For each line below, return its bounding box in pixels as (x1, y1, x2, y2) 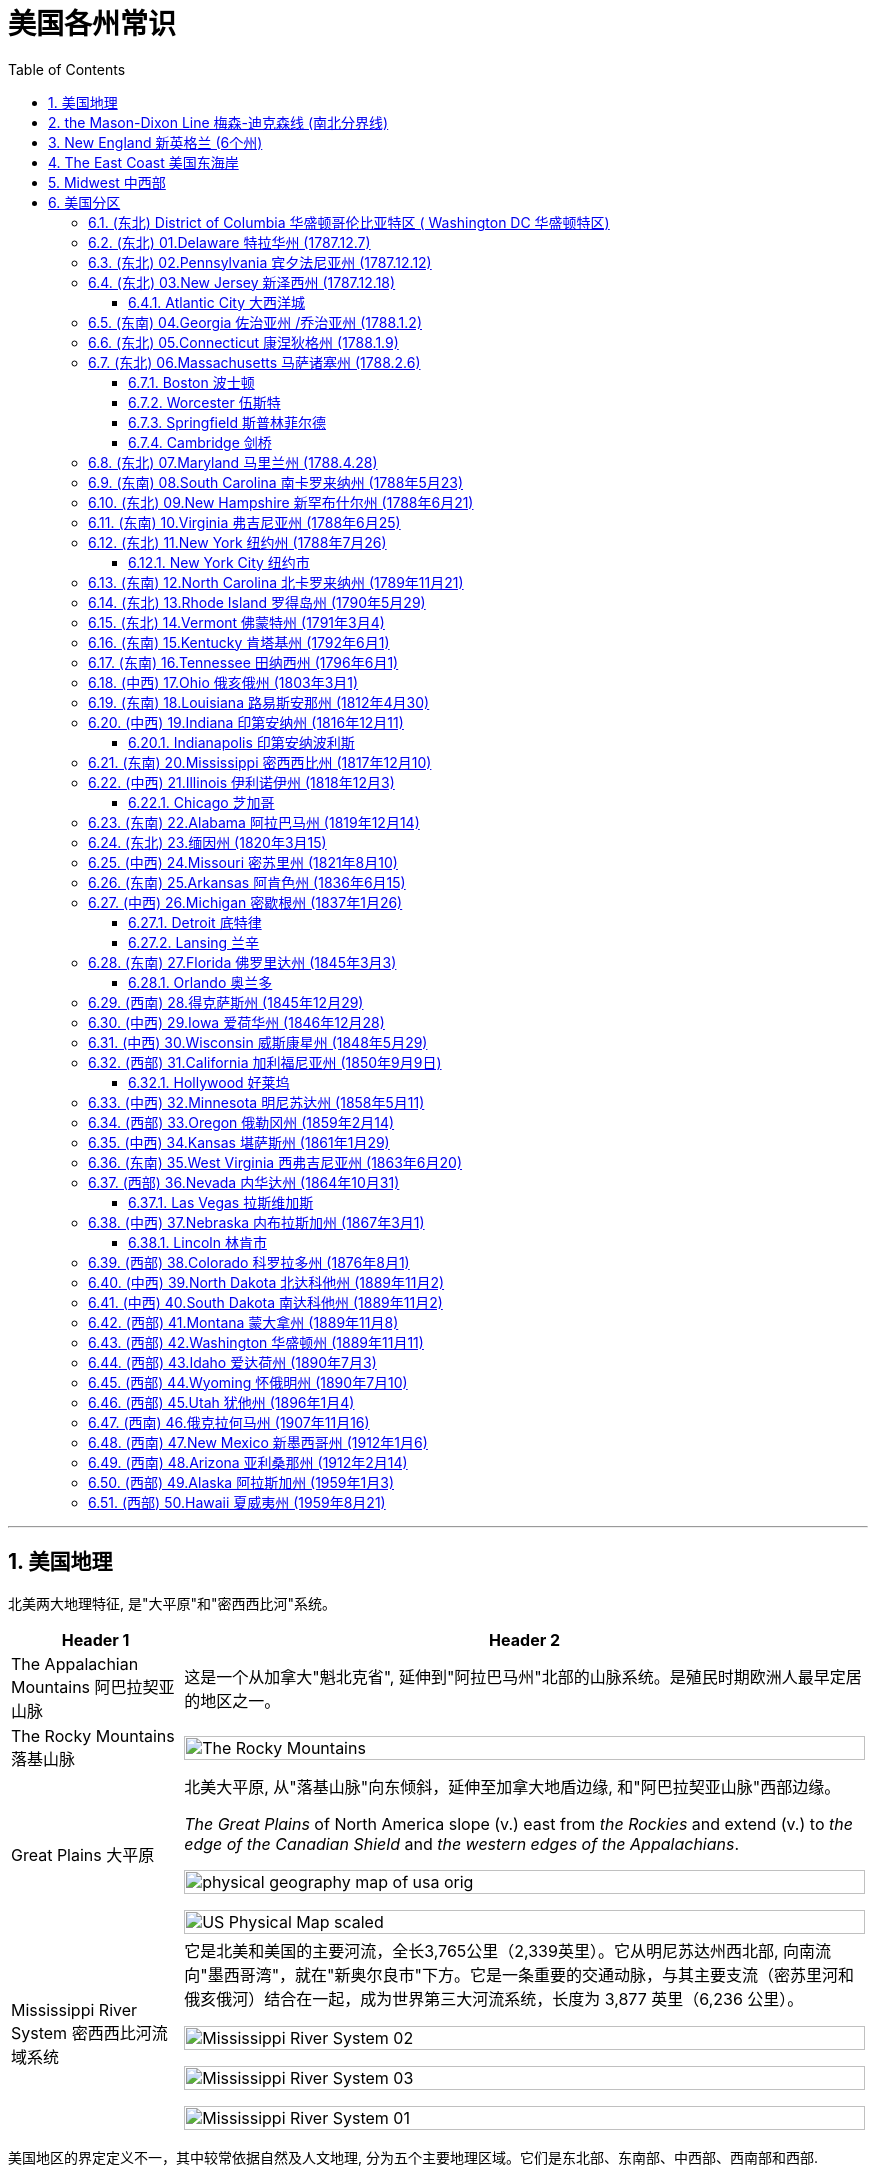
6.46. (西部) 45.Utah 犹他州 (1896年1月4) (88, 1393, 355, 1411)
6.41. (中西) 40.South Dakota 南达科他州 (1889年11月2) (88, 1293, 443, 1311)
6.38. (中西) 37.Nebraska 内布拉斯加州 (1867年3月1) (88, 1213, 425, 1231)
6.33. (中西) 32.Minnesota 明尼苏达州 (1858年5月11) (88, 1093, 425, 1111)
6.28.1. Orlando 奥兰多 (128, 973, 273, 991)
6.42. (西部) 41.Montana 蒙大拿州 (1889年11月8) (88, 1313, 399, 1331)
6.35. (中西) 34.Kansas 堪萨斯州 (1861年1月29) (88, 1133, 390, 1151)
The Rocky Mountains (11, 1725, 175, 1746)
